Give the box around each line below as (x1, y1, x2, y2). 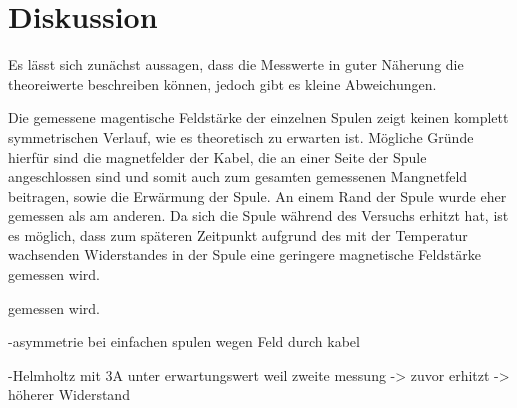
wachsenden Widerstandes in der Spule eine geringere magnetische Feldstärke (8, 244, 481, 265)
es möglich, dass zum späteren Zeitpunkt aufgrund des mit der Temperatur (8, 224, 468, 245)
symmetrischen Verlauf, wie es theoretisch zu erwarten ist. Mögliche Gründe (8, 126, 474, 147)
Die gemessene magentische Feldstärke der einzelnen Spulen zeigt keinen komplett (8, 107, 509, 128)
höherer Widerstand (8, 384, 130, 405)
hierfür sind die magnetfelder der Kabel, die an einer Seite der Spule (8, 146, 427, 167)
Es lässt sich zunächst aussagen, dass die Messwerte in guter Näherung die (8, 54, 464, 75)
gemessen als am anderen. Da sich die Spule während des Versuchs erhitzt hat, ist (8, 205, 509, 226)
